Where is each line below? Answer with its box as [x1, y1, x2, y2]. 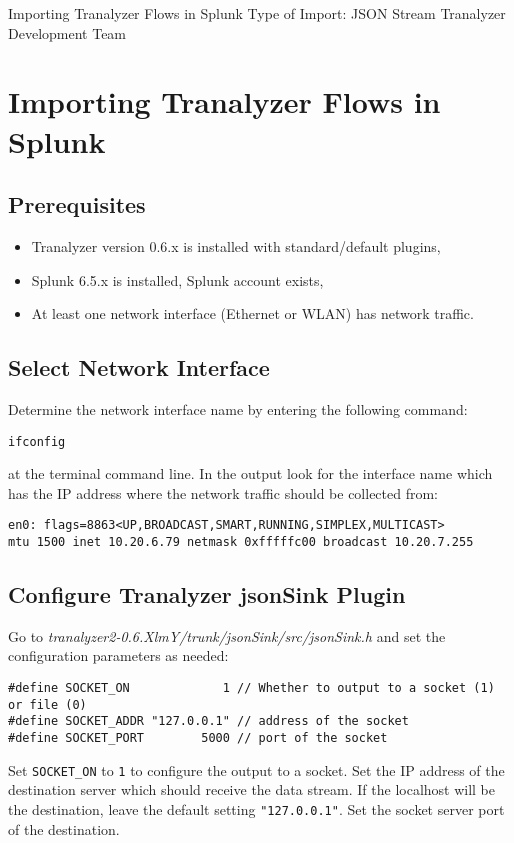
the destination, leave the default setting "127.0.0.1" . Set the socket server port [8, 798, 505, 819]
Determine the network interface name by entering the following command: [8, 398, 468, 419]
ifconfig [8, 434, 66, 449]
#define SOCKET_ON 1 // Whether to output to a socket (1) [8, 681, 495, 696]
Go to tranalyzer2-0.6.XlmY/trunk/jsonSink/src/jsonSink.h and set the [8, 625, 446, 646]
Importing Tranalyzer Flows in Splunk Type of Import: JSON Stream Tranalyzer [8, 3, 506, 23]
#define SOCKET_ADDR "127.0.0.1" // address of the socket [8, 714, 409, 729]
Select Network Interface [8, 352, 270, 383]
